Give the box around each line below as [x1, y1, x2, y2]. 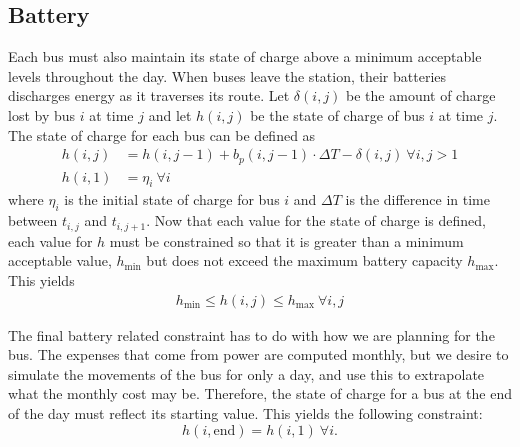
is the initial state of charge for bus [64, 189, 280, 210]
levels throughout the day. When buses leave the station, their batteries [8, 65, 447, 86]
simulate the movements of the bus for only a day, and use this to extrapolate [8, 363, 485, 384]
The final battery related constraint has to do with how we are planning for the [8, 324, 495, 345]
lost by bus [8, 104, 76, 125]
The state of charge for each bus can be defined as [8, 124, 316, 145]
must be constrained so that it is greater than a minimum [109, 230, 464, 251]
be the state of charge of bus [250, 104, 425, 125]
